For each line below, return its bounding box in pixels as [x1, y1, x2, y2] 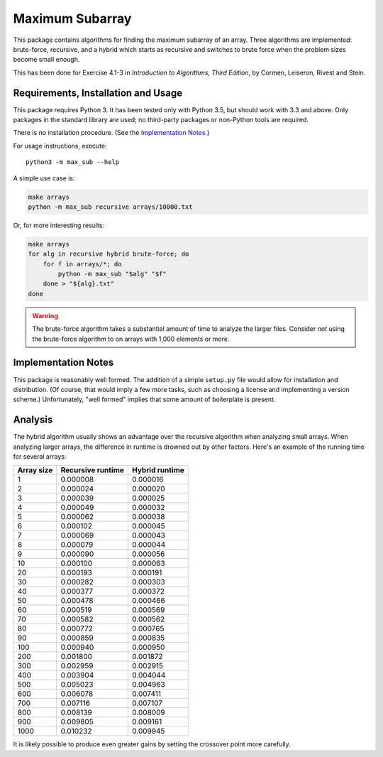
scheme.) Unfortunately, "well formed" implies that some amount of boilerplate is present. [13, 395, 276, 404]
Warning [32, 311, 58, 320]
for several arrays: [13, 452, 67, 461]
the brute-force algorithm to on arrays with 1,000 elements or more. [32, 334, 230, 343]
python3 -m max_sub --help [26, 158, 120, 166]
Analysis [13, 414, 53, 426]
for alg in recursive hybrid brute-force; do [28, 250, 189, 258]
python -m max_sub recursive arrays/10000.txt [28, 202, 193, 211]
